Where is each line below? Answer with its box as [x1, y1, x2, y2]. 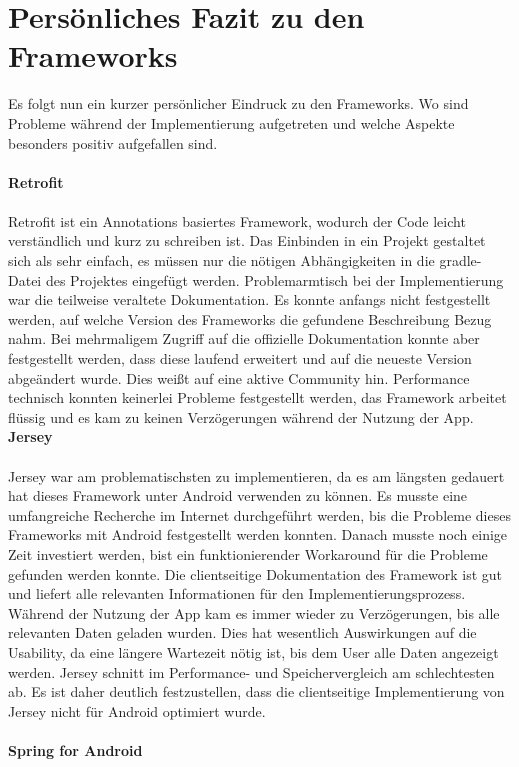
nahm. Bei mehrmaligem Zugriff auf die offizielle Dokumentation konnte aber [8, 328, 480, 349]
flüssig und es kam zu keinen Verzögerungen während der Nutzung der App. [8, 406, 474, 427]
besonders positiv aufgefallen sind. [8, 132, 218, 153]
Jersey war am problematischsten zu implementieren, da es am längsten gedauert [8, 465, 505, 486]
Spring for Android [8, 739, 143, 760]
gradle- [439, 250, 482, 271]
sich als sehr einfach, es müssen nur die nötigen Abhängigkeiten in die [8, 250, 435, 271]
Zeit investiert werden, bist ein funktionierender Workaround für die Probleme [8, 543, 488, 564]
